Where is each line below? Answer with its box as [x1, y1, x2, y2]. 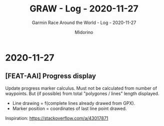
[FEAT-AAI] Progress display [5, 72, 96, 80]
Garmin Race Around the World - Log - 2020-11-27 [31, 19, 136, 25]
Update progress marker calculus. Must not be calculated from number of [5, 85, 157, 91]
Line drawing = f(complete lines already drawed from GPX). [12, 100, 135, 106]
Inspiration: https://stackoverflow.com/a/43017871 [5, 115, 108, 121]
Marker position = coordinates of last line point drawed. [12, 105, 127, 111]
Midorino [74, 29, 93, 35]
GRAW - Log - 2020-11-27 [29, 3, 138, 14]
